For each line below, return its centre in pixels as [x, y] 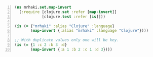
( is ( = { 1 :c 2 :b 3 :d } [41, 45]
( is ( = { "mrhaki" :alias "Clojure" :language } [65, 26]
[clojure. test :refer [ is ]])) [74, 17]
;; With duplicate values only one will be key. [67, 40]
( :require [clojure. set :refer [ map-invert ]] [68, 12]
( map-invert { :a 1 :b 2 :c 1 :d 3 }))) [71, 49]
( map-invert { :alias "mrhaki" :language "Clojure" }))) [90, 31]
